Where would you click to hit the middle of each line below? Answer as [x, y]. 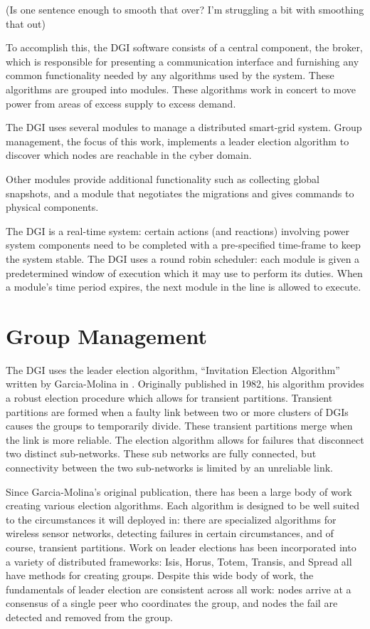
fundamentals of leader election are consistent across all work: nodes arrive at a [179, 589]
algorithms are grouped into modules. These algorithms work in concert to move [181, 89]
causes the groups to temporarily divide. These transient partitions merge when [179, 426]
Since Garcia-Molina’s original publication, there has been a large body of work [179, 491]
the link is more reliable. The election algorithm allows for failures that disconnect [185, 439]
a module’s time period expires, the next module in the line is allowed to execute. [184, 287]
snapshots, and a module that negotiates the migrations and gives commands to [180, 193]
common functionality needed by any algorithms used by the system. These [170, 75]
